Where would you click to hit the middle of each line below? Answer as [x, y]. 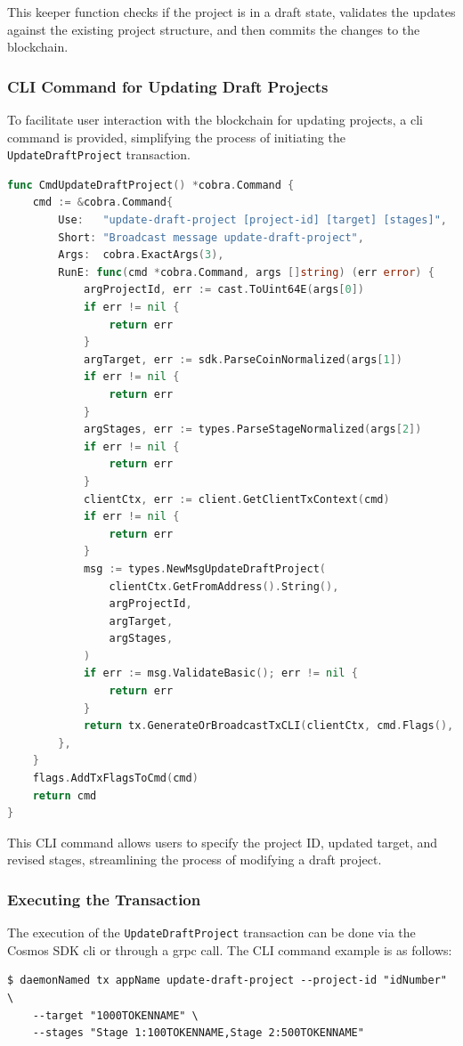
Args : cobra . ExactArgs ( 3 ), [141, 255]
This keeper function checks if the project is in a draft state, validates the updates [231, 12]
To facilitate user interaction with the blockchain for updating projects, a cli [215, 119]
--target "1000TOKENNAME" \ [115, 1015]
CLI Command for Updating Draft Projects [168, 86]
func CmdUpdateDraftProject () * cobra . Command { [151, 185]
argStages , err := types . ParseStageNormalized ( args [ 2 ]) [252, 430]
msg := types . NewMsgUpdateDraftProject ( [204, 568]
